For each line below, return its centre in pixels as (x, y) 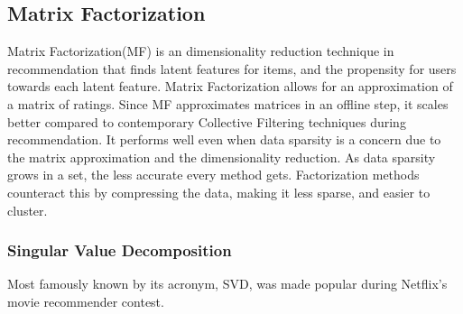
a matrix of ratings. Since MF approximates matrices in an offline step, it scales (228, 103)
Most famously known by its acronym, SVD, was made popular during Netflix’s (227, 284)
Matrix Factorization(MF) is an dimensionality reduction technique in (201, 51)
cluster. (28, 210)
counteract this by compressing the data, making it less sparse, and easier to (219, 192)
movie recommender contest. (86, 301)
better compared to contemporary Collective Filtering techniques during (207, 121)
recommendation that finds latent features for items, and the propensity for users (232, 68)
